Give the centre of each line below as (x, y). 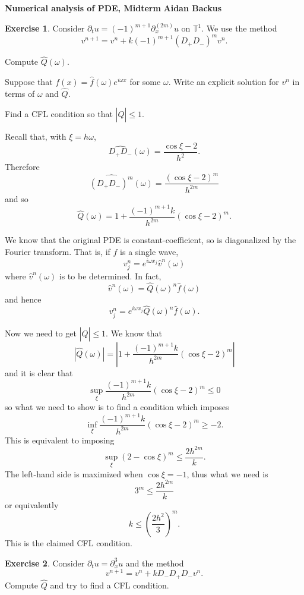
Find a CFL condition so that (59, 114)
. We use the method (239, 28)
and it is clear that (39, 372)
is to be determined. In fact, (110, 276)
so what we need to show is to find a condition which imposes (117, 407)
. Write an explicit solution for (224, 81)
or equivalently (32, 504)
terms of (20, 93)
